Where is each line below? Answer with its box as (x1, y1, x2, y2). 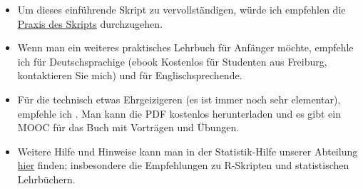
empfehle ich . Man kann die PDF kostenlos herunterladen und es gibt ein (17, 106, 342, 121)
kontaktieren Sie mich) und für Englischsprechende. (17, 68, 242, 83)
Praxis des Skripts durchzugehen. (17, 16, 163, 31)
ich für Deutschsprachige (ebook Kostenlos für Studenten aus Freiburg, (17, 53, 327, 68)
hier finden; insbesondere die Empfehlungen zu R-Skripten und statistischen (17, 158, 349, 173)
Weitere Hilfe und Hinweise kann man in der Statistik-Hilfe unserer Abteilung (17, 143, 358, 158)
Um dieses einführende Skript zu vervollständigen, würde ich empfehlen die (17, 2, 346, 16)
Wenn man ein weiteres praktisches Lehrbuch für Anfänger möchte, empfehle (17, 40, 354, 55)
